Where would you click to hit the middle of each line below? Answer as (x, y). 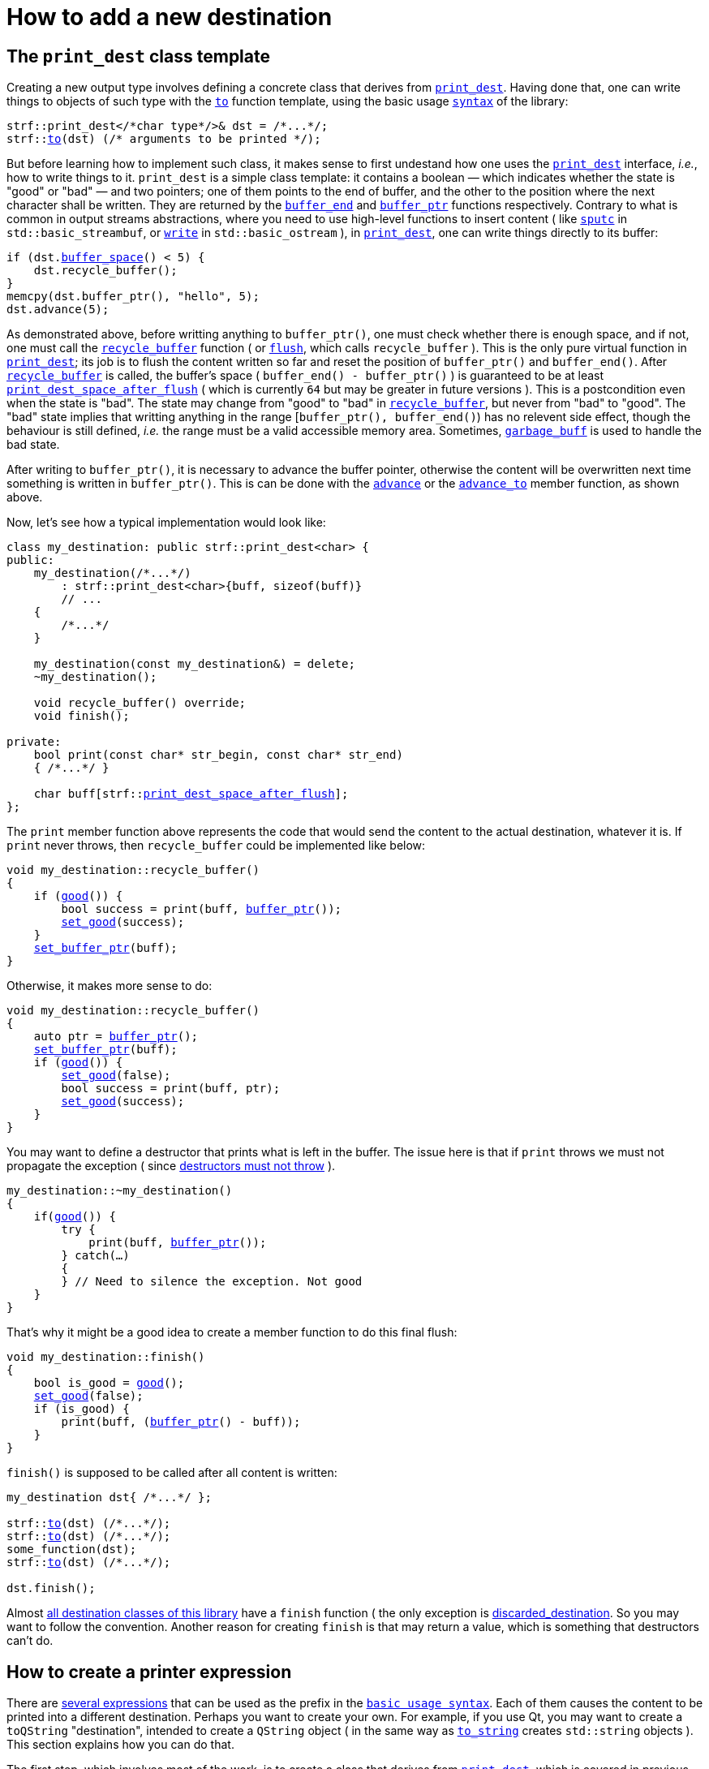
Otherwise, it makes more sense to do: (110, 986)
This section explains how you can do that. (120, 1745)
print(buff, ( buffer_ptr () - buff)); (181, 1422)
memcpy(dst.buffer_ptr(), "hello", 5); (133, 297)
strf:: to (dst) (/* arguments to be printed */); (164, 139)
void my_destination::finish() (106, 1357)
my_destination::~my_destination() (120, 1191)
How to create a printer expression (149, 1672)
